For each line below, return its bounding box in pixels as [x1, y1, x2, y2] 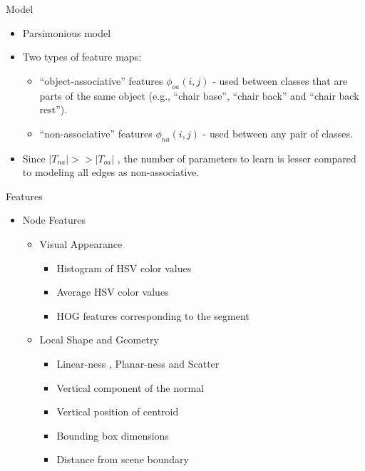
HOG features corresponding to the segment [56, 308, 250, 323]
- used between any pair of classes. [202, 125, 353, 140]
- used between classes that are [212, 73, 348, 88]
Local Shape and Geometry [39, 332, 159, 347]
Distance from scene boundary [56, 452, 189, 467]
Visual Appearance [39, 236, 123, 251]
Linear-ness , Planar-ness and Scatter [56, 356, 220, 371]
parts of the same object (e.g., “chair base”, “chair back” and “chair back [39, 88, 359, 103]
